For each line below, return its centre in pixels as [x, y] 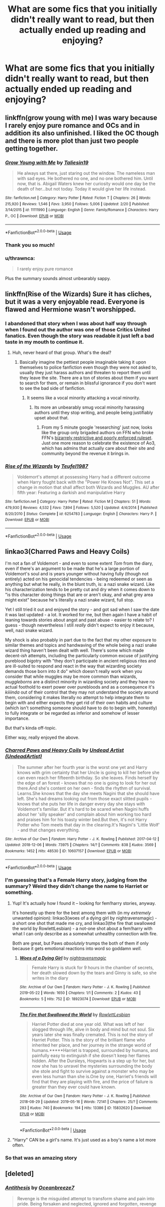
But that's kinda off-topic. [31, 728]
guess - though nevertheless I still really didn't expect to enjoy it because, [80, 625]
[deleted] [20, 1174]
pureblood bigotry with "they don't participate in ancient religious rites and [81, 661]
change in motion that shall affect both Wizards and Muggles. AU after [88, 487]
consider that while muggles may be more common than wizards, [71, 677]
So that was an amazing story [41, 1158]
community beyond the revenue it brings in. [86, 453]
